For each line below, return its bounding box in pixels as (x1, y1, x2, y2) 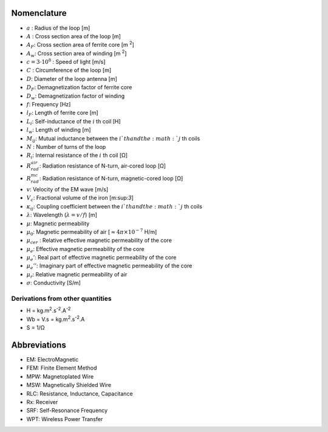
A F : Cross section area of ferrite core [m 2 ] (26, 40, 135, 50)
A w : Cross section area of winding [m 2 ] (26, 49, 127, 58)
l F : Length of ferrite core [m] (26, 109, 98, 118)
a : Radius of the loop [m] (26, 24, 91, 32)
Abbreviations (11, 340, 66, 350)
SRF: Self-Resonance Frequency (26, 407, 108, 414)
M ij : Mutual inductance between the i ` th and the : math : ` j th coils (26, 134, 200, 143)
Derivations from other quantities (11, 295, 112, 303)
